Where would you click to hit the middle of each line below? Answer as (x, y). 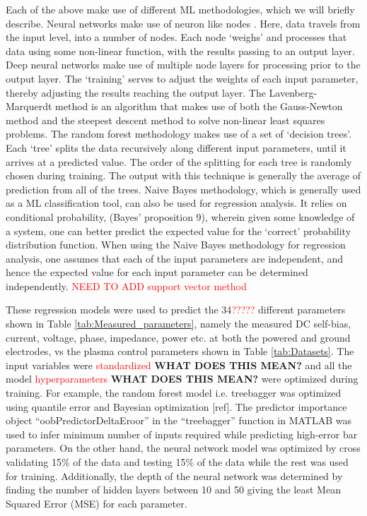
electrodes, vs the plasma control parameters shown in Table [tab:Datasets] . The (180, 351)
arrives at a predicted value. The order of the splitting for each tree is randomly (179, 161)
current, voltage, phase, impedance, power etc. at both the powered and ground (178, 337)
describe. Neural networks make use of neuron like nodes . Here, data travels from (183, 23)
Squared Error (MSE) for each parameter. (97, 503)
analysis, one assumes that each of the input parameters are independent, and (174, 258)
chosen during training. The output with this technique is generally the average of (183, 175)
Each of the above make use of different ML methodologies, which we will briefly (180, 9)
